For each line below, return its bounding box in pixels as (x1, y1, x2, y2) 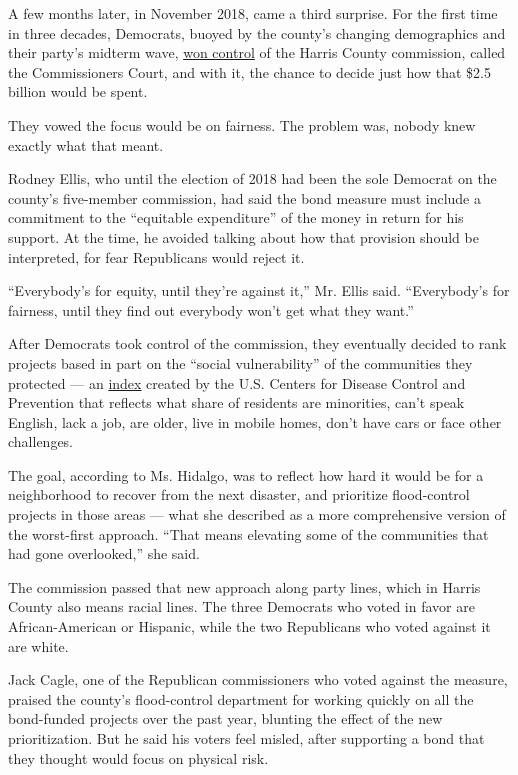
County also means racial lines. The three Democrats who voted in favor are (8, 596, 475, 617)
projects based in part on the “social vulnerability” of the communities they (8, 352, 473, 373)
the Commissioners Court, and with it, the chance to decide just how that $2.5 (8, 61, 491, 82)
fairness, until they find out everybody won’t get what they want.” (8, 299, 414, 320)
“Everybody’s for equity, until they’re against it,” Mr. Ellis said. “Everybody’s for (8, 280, 510, 301)
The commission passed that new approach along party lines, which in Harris (8, 576, 481, 597)
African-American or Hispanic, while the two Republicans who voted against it (8, 616, 491, 637)
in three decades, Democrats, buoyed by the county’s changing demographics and (8, 22, 506, 43)
